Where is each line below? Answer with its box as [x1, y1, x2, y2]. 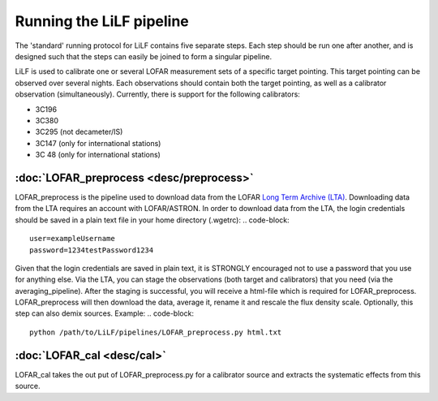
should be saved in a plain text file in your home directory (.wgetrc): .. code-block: [15, 215, 290, 225]
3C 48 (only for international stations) [35, 150, 161, 160]
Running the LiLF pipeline [15, 12, 190, 30]
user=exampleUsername [29, 234, 115, 244]
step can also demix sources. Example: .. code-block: [15, 308, 195, 318]
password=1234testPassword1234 [29, 245, 154, 255]
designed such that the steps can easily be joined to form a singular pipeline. [15, 51, 272, 61]
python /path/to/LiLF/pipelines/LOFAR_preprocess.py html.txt [29, 327, 282, 337]
